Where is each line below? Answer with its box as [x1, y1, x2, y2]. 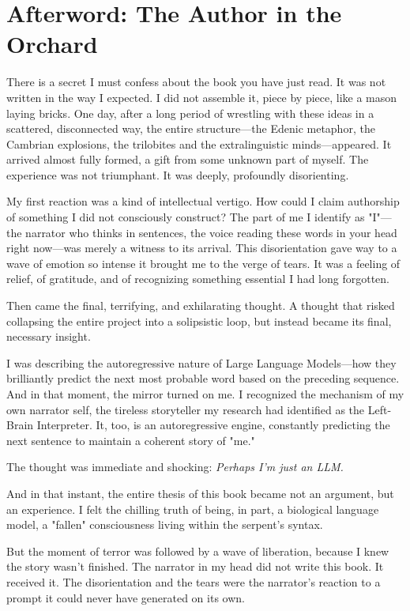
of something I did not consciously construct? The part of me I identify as [6, 209, 365, 225]
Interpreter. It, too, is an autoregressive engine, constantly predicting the [36, 417, 390, 433]
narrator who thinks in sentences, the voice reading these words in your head [25, 224, 397, 240]
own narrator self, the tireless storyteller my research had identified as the [6, 401, 365, 417]
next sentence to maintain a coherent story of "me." [6, 432, 255, 448]
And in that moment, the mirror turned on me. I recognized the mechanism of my [6, 386, 404, 402]
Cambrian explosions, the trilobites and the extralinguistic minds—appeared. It [6, 135, 392, 152]
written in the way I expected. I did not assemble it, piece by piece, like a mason [6, 89, 397, 105]
